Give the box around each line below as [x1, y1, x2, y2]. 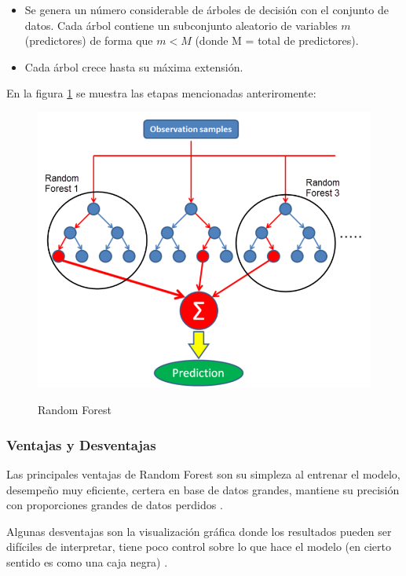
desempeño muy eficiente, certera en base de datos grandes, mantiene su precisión [6, 481, 400, 497]
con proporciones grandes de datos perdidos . [6, 497, 223, 513]
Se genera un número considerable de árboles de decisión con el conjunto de [24, 2, 389, 17]
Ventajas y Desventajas [6, 435, 156, 454]
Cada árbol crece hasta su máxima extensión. [24, 58, 243, 75]
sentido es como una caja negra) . [6, 554, 168, 570]
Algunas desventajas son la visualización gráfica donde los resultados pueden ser [6, 523, 392, 539]
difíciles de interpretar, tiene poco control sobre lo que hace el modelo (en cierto [6, 538, 391, 555]
